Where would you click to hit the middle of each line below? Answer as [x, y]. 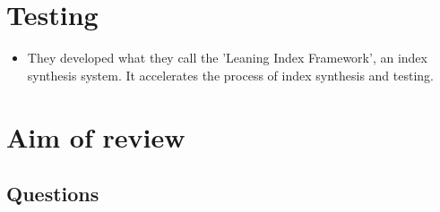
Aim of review [96, 136]
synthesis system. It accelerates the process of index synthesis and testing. [231, 75]
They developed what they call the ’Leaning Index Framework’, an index [227, 58]
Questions [53, 194]
